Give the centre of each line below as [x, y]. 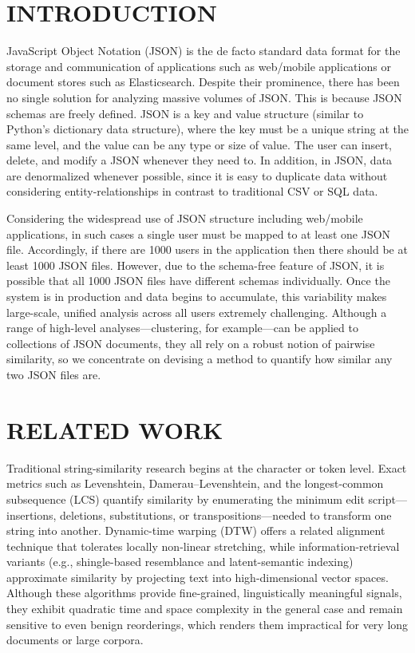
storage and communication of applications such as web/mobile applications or [199, 66]
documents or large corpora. [75, 640]
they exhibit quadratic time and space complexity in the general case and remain [205, 609]
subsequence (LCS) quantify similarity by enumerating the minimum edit [186, 499]
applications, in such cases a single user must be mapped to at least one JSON [199, 233]
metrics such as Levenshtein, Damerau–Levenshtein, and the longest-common [195, 483]
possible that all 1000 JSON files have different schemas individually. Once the [198, 281]
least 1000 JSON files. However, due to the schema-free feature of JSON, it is [196, 265]
